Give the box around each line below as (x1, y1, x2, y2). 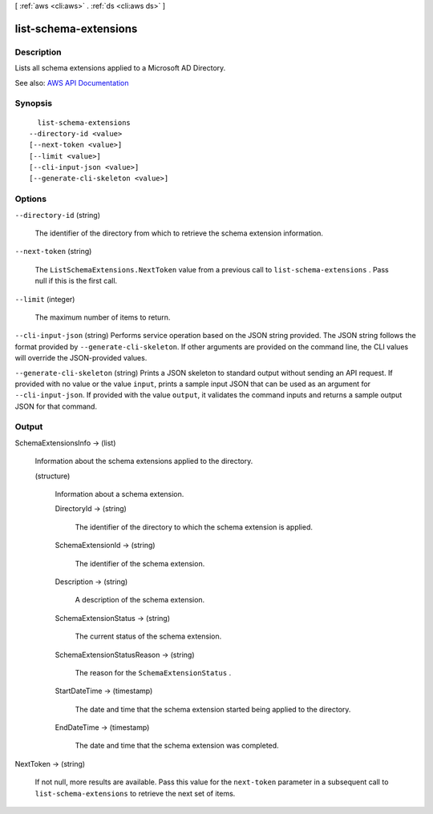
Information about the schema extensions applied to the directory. (34, 457, 253, 466)
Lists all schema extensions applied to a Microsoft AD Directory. (14, 63, 226, 73)
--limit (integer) (14, 294, 75, 304)
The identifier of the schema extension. (75, 558, 205, 568)
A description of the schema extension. (75, 595, 205, 605)
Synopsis (14, 98, 52, 109)
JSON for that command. (14, 401, 98, 411)
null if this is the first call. (34, 276, 118, 286)
